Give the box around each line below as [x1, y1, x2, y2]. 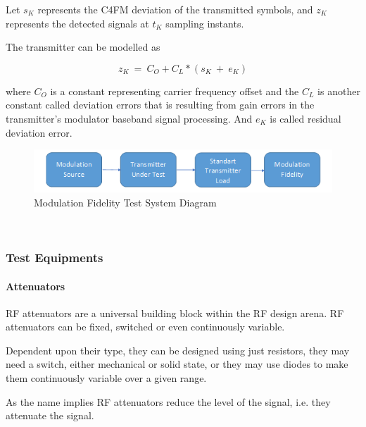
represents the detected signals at [6, 16, 149, 30]
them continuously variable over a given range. [6, 371, 207, 385]
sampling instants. [165, 16, 244, 30]
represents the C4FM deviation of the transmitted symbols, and [37, 2, 313, 16]
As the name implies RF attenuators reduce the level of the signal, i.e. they [6, 394, 331, 409]
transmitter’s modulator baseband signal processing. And [6, 111, 253, 125]
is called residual [270, 111, 341, 125]
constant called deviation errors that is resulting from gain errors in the [6, 97, 315, 112]
